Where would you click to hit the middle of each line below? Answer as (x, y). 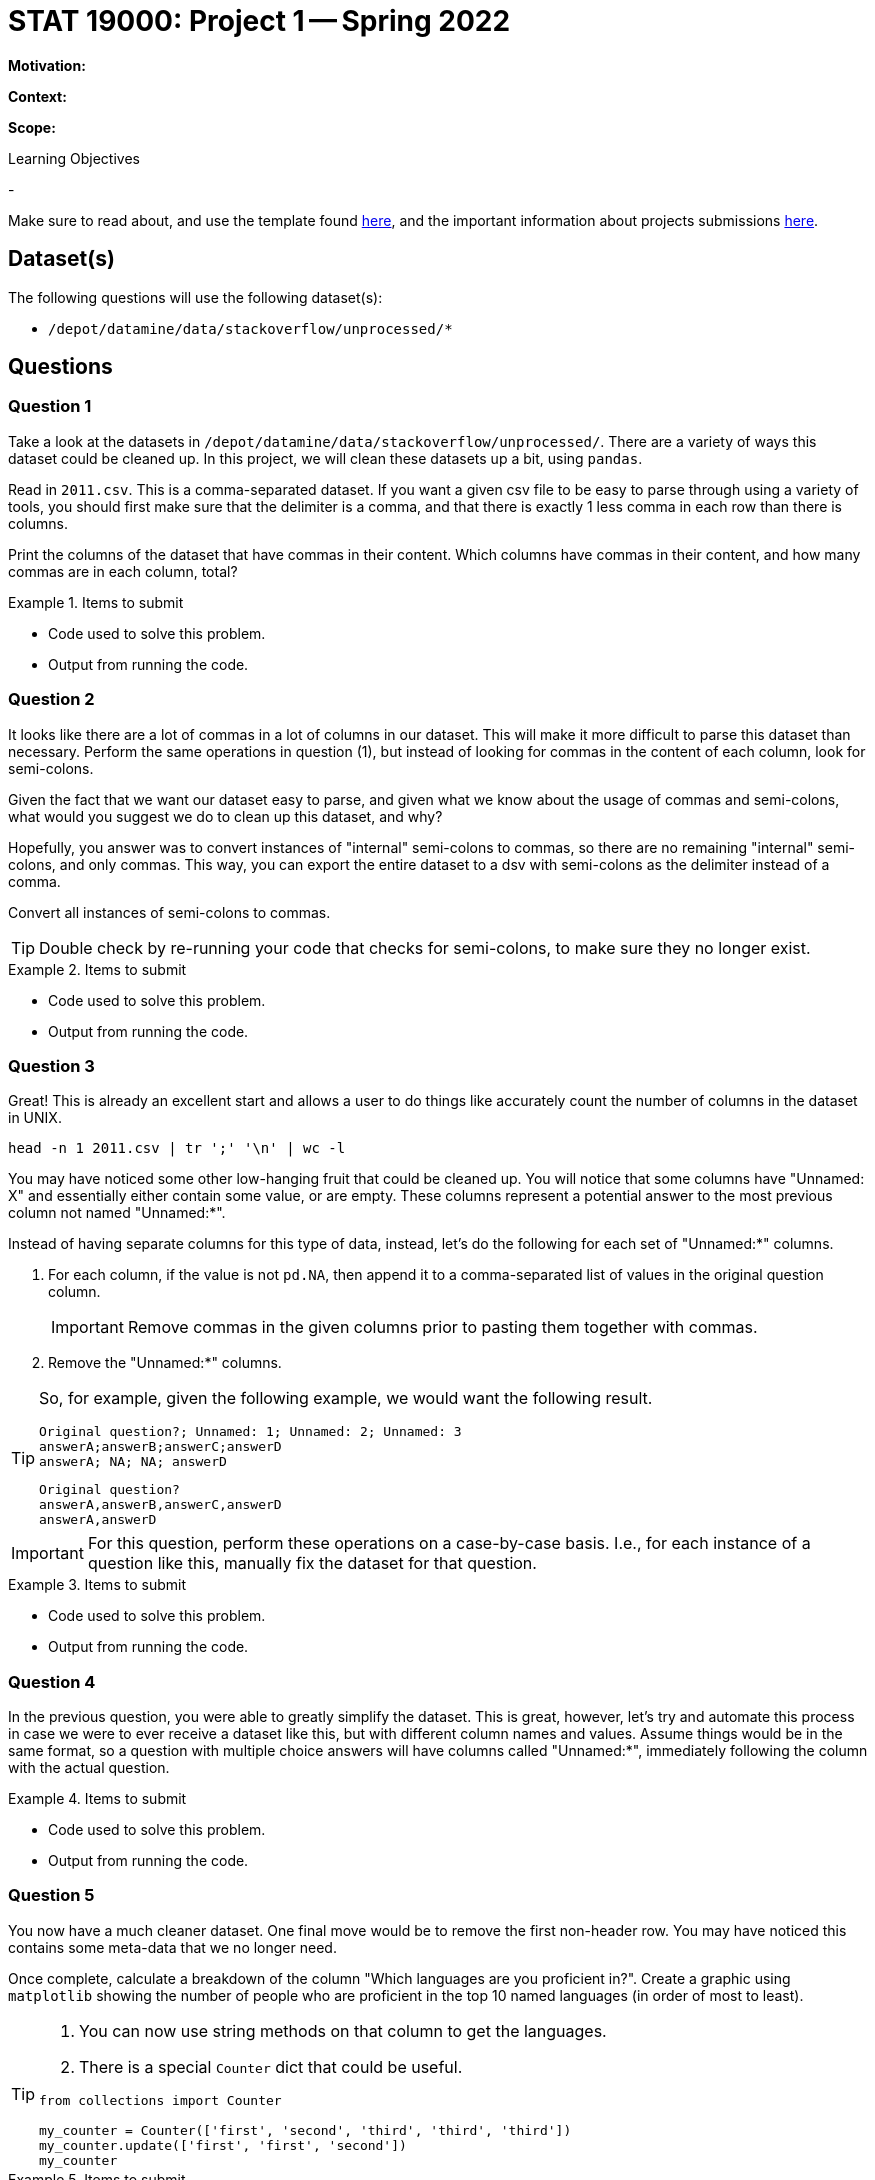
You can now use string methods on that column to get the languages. (343, 2030)
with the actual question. (89, 1768)
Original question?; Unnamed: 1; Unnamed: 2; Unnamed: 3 (250, 1432)
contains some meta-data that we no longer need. (172, 1947)
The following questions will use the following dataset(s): (195, 297)
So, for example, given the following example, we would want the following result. (346, 1398)
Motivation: (47, 65)
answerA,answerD (98, 1520)
